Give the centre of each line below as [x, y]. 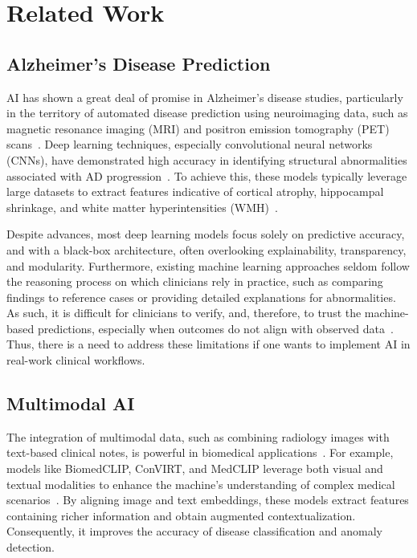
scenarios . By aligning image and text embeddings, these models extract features [208, 500]
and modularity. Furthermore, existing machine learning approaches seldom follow [208, 265]
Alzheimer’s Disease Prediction [139, 63]
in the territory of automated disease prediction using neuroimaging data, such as [207, 113]
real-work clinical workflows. [76, 360]
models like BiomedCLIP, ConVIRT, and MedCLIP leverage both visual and [195, 468]
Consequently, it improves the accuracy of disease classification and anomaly [194, 531]
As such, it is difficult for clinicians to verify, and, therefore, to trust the [184, 313]
